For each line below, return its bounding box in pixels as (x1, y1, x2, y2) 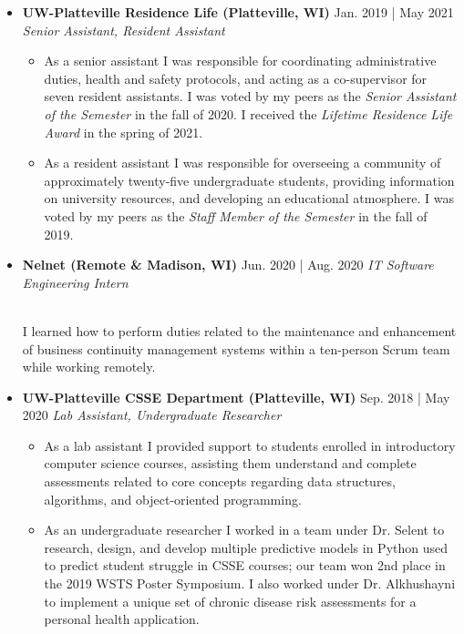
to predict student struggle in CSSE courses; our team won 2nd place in (44, 556, 446, 575)
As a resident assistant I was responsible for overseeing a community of (44, 153, 441, 172)
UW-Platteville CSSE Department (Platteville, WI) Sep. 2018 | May (22, 387, 450, 406)
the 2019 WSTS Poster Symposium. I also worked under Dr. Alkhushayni (44, 574, 456, 593)
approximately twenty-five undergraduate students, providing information (44, 170, 455, 189)
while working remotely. (22, 357, 156, 376)
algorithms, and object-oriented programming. (44, 489, 302, 508)
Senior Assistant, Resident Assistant (22, 20, 225, 39)
